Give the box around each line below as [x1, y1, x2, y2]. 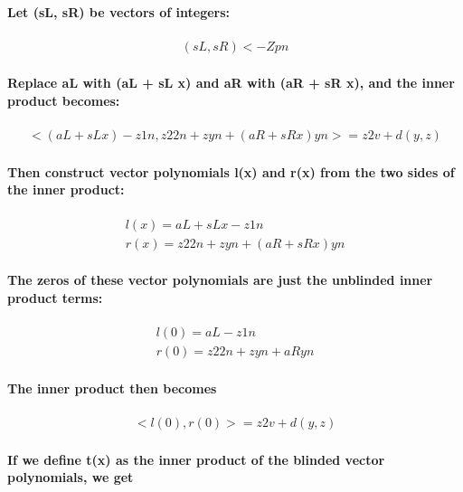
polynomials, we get [7, 468, 134, 487]
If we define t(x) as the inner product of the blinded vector [7, 449, 385, 468]
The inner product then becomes [7, 378, 217, 397]
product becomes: [7, 91, 120, 110]
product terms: [7, 288, 103, 307]
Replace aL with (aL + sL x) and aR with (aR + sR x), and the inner [7, 73, 455, 92]
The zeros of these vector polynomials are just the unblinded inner [7, 270, 433, 289]
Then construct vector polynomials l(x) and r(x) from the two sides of [7, 162, 455, 181]
